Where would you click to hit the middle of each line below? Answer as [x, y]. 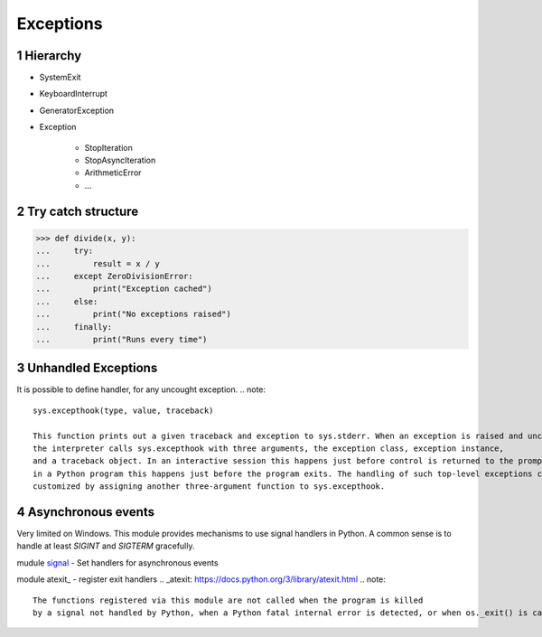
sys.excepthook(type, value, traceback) [123, 410]
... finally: [74, 327]
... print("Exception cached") [124, 289]
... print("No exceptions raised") [134, 314]
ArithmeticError [113, 173]
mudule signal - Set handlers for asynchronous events [117, 562]
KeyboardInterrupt [74, 94]
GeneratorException [77, 110]
